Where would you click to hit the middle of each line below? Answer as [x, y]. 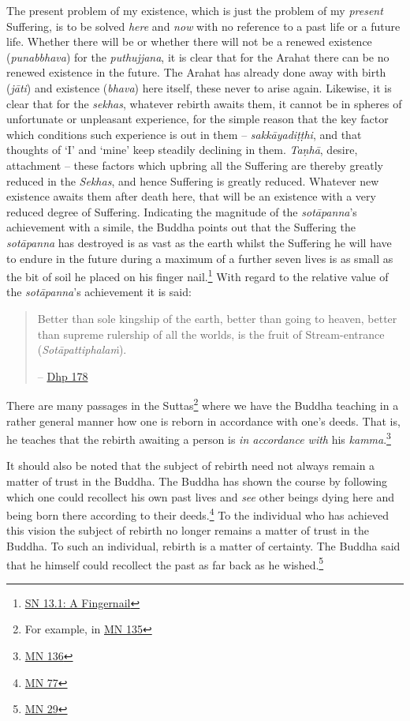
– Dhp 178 [63, 376]
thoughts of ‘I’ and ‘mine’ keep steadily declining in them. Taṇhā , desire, [182, 150]
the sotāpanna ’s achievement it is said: [99, 292]
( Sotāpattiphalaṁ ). [82, 349]
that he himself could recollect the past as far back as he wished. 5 [165, 563]
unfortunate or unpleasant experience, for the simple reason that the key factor [198, 119]
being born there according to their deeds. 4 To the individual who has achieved [198, 514]
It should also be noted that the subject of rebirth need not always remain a [191, 466]
